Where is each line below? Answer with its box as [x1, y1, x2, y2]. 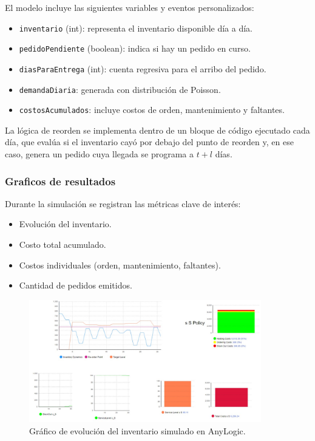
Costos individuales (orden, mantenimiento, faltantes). [19, 258, 221, 271]
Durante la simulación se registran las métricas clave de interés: [5, 197, 241, 210]
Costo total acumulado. [19, 238, 106, 251]
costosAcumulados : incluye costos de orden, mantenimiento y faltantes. [19, 103, 285, 116]
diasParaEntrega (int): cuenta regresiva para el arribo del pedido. [19, 62, 266, 75]
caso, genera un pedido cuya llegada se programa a [5, 148, 194, 160]
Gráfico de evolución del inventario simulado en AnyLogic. [29, 424, 246, 437]
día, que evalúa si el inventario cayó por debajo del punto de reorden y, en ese [5, 135, 294, 148]
